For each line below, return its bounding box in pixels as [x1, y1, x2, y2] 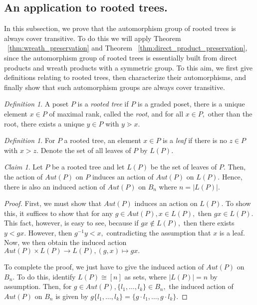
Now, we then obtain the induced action [4, 237, 127, 247]
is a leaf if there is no [163, 135, 227, 145]
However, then [28, 227, 72, 237]
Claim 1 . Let [4, 161, 43, 172]
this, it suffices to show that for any [4, 207, 113, 218]
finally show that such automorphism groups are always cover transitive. [4, 81, 225, 92]
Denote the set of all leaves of [40, 144, 131, 155]
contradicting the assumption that [106, 227, 211, 237]
